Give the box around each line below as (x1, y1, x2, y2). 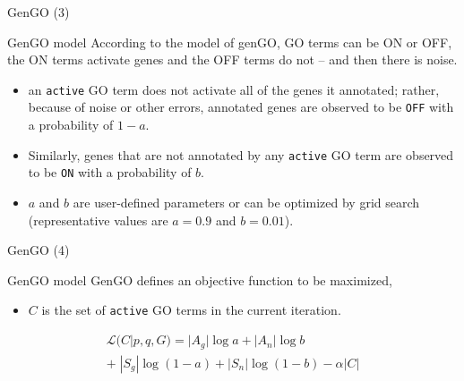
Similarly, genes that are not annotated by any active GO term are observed (28, 145, 454, 164)
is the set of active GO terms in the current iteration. (41, 301, 341, 319)
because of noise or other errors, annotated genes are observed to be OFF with (28, 97, 454, 116)
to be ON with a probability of (28, 163, 192, 182)
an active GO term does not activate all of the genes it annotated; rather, (28, 80, 440, 98)
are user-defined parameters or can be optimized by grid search (73, 193, 420, 211)
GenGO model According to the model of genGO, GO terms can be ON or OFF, (7, 32, 452, 51)
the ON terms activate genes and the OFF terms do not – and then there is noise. (7, 50, 458, 69)
